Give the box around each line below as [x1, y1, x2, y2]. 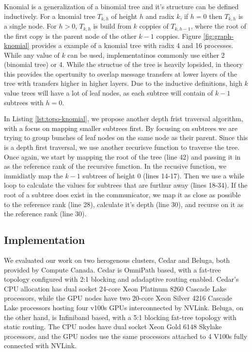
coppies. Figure [156, 31, 201, 41]
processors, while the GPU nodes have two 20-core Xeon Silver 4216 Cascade [4, 293, 232, 303]
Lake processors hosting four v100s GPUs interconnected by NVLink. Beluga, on [4, 302, 244, 312]
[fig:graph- [203, 31, 234, 41]
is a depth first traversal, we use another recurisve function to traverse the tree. [4, 142, 240, 152]
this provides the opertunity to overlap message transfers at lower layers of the [4, 68, 237, 79]
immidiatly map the [4, 170, 63, 180]
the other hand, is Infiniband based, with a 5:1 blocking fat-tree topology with [4, 312, 236, 322]
